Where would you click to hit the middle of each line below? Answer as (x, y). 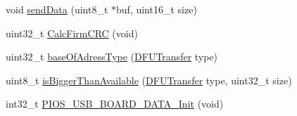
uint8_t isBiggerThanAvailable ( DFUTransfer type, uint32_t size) (149, 80)
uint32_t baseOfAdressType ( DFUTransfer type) (112, 57)
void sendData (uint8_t (57, 9)
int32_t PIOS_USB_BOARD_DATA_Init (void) (115, 104)
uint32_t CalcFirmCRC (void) (72, 33)
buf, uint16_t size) (157, 9)
